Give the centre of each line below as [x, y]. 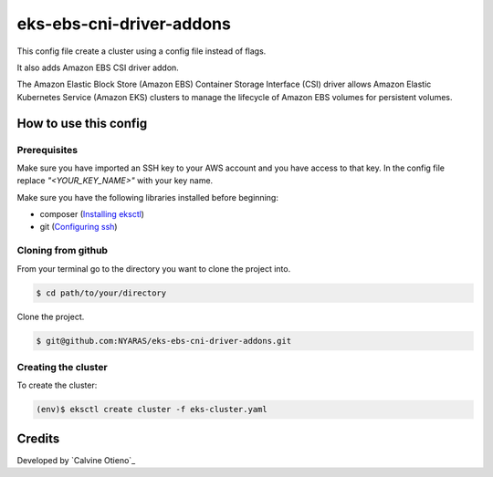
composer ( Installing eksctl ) [92, 214]
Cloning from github [63, 251]
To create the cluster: [57, 385]
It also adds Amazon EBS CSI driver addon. [98, 67]
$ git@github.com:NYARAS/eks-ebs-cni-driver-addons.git [164, 341]
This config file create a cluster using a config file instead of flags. [142, 51]
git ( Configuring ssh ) [79, 227]
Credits [38, 438]
